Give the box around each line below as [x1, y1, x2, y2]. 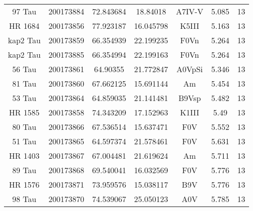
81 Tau [12, 78, 37, 89]
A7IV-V [176, 5, 203, 17]
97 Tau [12, 5, 37, 17]
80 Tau [12, 121, 37, 132]
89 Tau [12, 164, 37, 176]
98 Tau [12, 193, 37, 205]
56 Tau [12, 63, 37, 75]
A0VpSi [176, 63, 203, 75]
